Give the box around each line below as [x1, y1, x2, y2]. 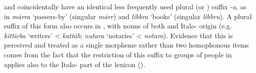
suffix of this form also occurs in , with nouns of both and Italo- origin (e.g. [4, 21, 232, 31]
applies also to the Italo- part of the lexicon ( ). [4, 59, 146, 69]
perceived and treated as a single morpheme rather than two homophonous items [4, 40, 249, 50]
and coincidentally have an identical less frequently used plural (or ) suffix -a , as [4, 1, 247, 11]
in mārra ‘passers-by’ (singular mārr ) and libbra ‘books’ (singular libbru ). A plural [4, 11, 252, 21]
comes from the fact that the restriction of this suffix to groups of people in [4, 49, 232, 59]
